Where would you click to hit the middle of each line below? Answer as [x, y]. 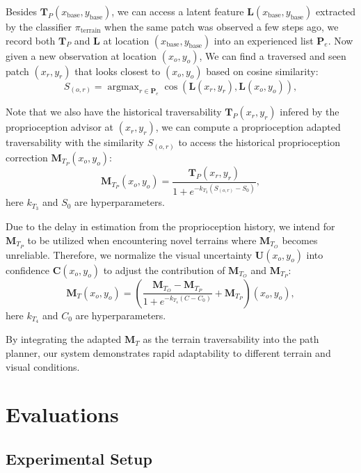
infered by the [310, 112]
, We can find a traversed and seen [273, 55]
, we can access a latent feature [178, 11]
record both [31, 40]
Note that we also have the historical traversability [114, 112]
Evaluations [62, 414]
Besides [22, 11]
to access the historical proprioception [259, 142]
